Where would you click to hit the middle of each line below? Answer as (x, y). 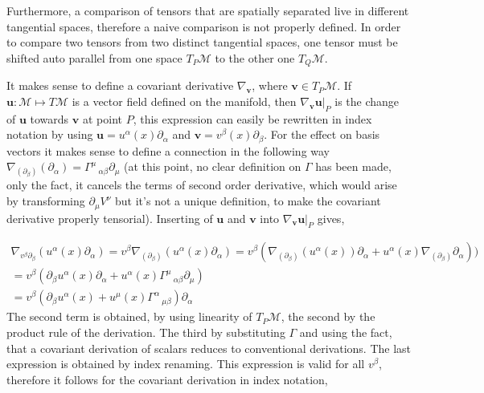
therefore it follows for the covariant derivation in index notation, (167, 379)
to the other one (255, 57)
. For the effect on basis (322, 134)
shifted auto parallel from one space (94, 57)
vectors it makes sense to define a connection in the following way (168, 150)
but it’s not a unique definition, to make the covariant (248, 201)
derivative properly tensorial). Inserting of (110, 218)
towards (49, 118)
